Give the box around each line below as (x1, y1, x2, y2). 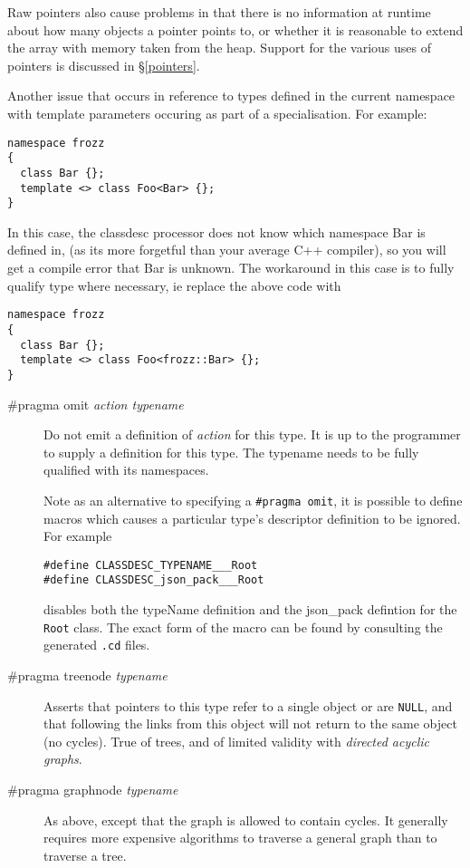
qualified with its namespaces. (43, 460, 209, 479)
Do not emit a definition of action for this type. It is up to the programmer (43, 425, 461, 444)
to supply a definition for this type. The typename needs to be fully (43, 442, 419, 461)
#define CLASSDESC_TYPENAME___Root (43, 558, 258, 572)
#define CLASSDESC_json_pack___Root (43, 574, 264, 587)
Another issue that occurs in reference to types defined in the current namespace (7, 86, 456, 105)
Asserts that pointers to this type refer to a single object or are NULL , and (43, 696, 453, 715)
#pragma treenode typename (7, 665, 168, 684)
